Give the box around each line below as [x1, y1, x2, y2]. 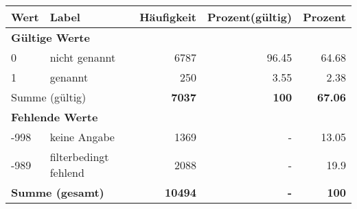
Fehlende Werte [11, 109, 98, 125]
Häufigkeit [139, 9, 197, 25]
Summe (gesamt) [11, 184, 104, 200]
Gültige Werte [11, 29, 90, 45]
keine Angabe [49, 129, 115, 145]
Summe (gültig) [11, 89, 87, 105]
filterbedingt [49, 149, 109, 164]
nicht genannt [49, 49, 116, 65]
